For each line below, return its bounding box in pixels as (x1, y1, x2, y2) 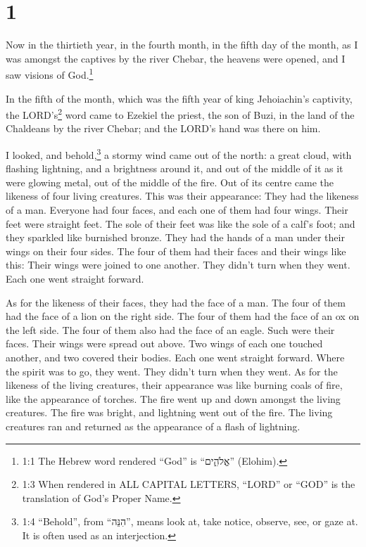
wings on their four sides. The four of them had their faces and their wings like (6, 243, 346, 258)
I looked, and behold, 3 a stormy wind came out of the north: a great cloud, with (6, 146, 352, 162)
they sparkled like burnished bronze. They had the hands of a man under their (6, 230, 345, 245)
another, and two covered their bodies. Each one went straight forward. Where (6, 349, 345, 364)
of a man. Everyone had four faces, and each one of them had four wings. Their (6, 202, 348, 217)
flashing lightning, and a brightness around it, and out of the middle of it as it (6, 161, 343, 176)
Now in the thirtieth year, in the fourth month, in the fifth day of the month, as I (6, 37, 358, 52)
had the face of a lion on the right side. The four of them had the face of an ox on (6, 309, 360, 323)
